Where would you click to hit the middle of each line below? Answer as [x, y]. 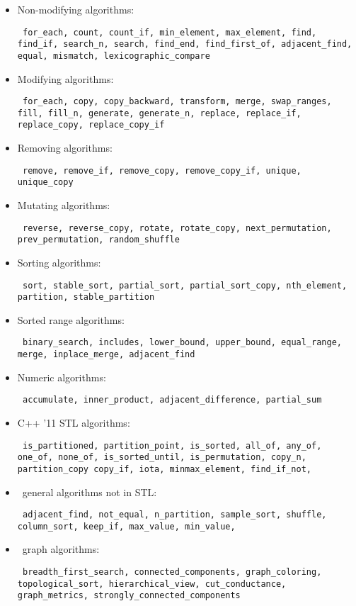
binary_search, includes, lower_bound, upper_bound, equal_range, [182, 343]
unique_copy [45, 183]
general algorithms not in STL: [90, 492]
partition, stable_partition [86, 297]
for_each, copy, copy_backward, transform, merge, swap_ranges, [177, 102]
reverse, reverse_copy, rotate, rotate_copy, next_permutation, [177, 228]
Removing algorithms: [65, 148]
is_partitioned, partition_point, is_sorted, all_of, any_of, [172, 445]
